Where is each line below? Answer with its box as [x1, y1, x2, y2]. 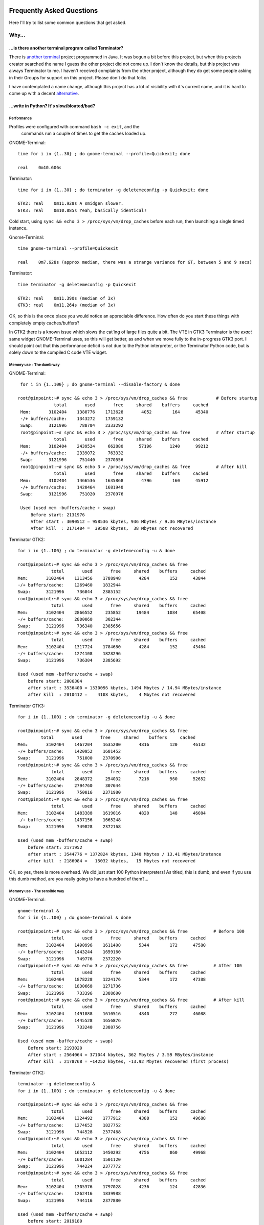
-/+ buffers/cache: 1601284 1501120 [18, 1156, 121, 1162]
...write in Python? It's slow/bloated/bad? [9, 103, 95, 109]
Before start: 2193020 [27, 1045, 83, 1051]
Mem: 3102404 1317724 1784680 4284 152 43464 [18, 644, 206, 649]
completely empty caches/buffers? [9, 320, 80, 326]
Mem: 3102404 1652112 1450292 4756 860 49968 [18, 1150, 206, 1155]
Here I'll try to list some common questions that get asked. [9, 20, 127, 25]
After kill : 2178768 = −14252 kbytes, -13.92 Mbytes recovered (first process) [27, 1059, 229, 1064]
